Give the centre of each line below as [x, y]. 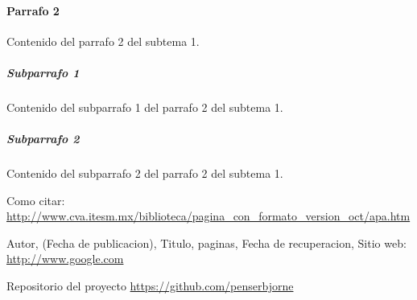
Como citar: [36, 200]
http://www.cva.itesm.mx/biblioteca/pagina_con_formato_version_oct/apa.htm [208, 216]
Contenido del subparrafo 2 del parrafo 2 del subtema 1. [145, 173]
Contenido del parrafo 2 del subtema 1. [103, 41]
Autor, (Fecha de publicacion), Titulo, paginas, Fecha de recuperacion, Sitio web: [206, 242]
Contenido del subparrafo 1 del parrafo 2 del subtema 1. [145, 107]
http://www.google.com [65, 259]
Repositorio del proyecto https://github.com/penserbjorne [150, 286]
